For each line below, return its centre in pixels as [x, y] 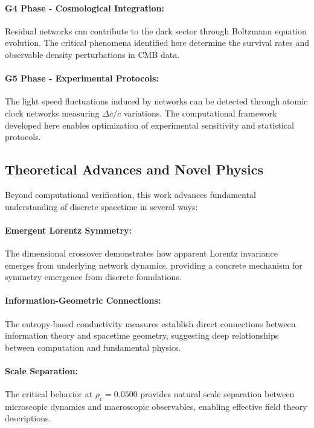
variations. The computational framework [200, 113]
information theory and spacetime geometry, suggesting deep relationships [142, 335]
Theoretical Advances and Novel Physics [134, 169]
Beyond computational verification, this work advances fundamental [130, 194]
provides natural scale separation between [217, 394]
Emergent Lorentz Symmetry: [69, 230]
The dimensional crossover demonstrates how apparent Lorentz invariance [141, 253]
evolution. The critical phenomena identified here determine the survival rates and [157, 43]
